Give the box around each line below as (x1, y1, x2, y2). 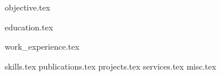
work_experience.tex (5, 40, 79, 53)
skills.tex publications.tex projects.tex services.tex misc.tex (5, 60, 216, 72)
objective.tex (5, 1, 51, 13)
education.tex (5, 20, 53, 33)
